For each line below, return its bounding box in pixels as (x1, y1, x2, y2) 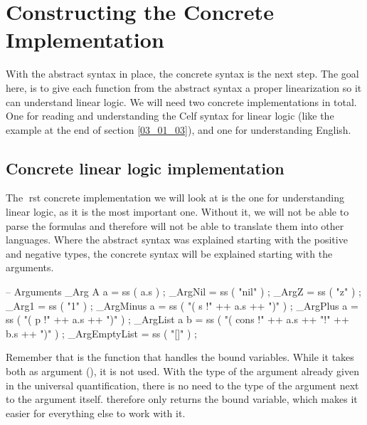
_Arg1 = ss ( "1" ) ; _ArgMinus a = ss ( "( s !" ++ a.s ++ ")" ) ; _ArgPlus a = (6, 298, 358, 313)
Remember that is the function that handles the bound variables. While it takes (6, 350, 354, 364)
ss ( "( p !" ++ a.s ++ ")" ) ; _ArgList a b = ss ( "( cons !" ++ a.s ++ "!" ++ (6, 312, 349, 327)
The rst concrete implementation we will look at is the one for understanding (6, 190, 345, 205)
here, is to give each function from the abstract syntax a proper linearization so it (6, 80, 362, 95)
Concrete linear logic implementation (6, 157, 284, 179)
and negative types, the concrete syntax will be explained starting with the (6, 246, 333, 261)
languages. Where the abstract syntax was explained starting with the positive (6, 232, 348, 247)
